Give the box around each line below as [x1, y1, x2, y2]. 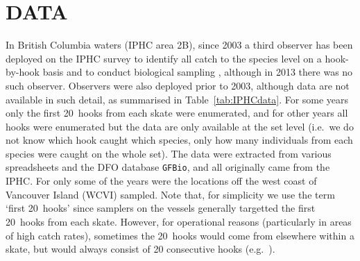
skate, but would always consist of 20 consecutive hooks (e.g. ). [6, 242, 275, 256]
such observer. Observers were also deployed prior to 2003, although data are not [6, 78, 350, 92]
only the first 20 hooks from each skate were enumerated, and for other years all [6, 106, 348, 120]
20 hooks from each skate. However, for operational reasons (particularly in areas [6, 214, 352, 228]
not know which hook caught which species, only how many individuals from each [6, 133, 353, 147]
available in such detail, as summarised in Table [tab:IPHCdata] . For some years [6, 92, 349, 106]
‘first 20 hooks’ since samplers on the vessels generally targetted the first [6, 201, 316, 215]
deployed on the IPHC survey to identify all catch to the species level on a [6, 51, 322, 65]
